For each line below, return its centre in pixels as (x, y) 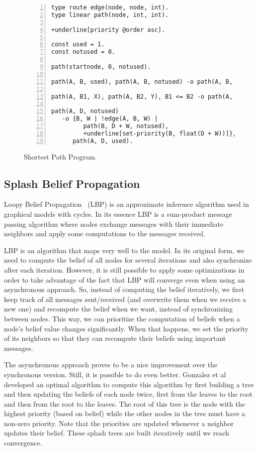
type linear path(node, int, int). (110, 15)
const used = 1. (78, 45)
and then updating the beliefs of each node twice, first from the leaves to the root (128, 394)
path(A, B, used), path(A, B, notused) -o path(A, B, (142, 81)
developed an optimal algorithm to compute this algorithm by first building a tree (129, 384)
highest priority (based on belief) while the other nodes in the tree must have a (125, 413)
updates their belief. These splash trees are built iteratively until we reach (117, 433)
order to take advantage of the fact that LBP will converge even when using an (125, 279)
